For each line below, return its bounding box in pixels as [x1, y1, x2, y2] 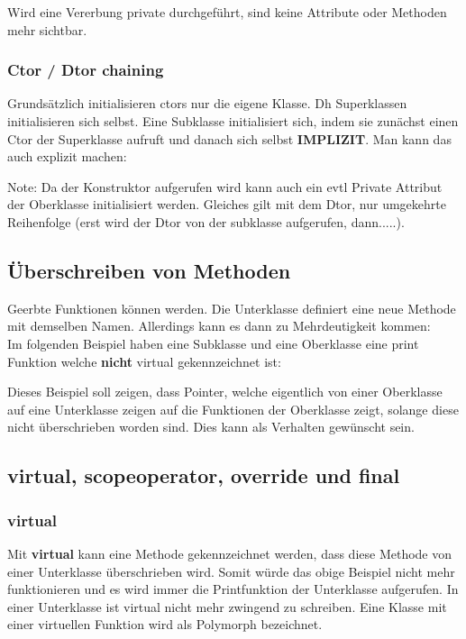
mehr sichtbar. [7, 20, 87, 39]
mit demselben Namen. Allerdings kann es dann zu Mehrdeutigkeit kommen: [7, 316, 431, 335]
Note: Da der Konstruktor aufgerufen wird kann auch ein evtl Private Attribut [7, 177, 443, 196]
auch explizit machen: [7, 147, 127, 166]
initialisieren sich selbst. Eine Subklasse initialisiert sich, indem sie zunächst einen [7, 112, 459, 130]
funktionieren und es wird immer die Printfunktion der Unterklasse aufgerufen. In [7, 580, 459, 598]
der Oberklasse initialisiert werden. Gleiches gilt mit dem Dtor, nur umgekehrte [7, 195, 446, 214]
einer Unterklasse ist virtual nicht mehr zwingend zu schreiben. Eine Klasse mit [7, 597, 447, 616]
